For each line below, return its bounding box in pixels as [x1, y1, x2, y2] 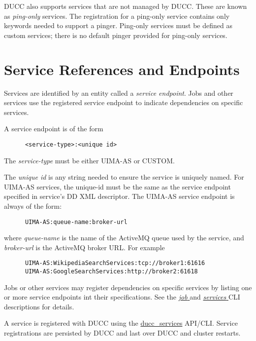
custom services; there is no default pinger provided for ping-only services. [4, 30, 227, 40]
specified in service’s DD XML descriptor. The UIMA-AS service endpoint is [4, 191, 235, 201]
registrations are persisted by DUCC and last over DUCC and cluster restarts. [4, 328, 241, 338]
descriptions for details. [4, 301, 74, 311]
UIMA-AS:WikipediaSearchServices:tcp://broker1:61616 [25, 260, 205, 267]
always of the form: [4, 200, 62, 211]
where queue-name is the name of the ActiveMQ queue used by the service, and [4, 232, 244, 243]
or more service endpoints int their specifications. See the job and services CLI [4, 292, 240, 302]
